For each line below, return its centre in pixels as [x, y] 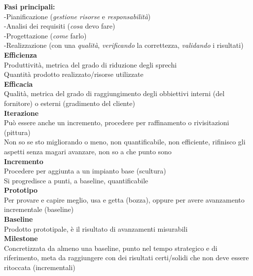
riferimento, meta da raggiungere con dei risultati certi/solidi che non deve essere [126, 258]
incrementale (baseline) [39, 209]
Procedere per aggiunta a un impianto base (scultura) [85, 171]
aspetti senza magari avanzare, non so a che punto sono [88, 151]
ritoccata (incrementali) [40, 267]
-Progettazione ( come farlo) [45, 35]
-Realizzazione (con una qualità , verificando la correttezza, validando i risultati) [124, 45]
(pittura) [17, 132]
